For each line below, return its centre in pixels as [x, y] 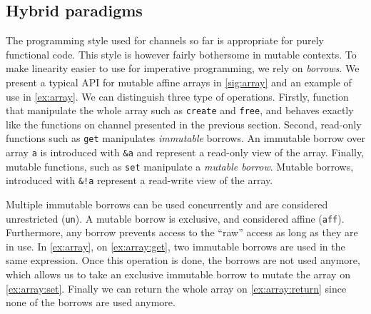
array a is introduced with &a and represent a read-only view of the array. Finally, [185, 152]
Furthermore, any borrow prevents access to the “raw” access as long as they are [182, 232]
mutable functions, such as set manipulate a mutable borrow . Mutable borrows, [180, 166]
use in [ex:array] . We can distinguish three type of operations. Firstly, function [177, 96]
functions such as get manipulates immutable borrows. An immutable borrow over [185, 138]
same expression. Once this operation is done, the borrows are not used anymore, [183, 260]
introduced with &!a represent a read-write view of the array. [139, 180]
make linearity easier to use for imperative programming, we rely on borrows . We [183, 68]
